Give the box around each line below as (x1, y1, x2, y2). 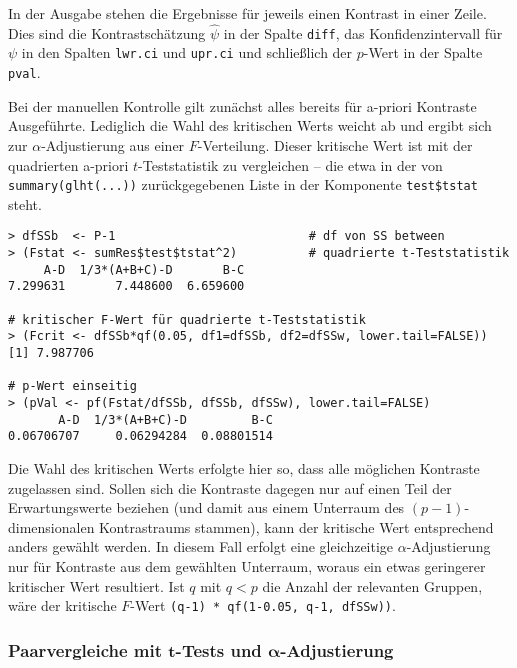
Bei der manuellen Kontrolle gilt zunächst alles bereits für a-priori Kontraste (8, 95, 477, 116)
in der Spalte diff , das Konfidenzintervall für (223, 22, 503, 43)
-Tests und (175, 637, 262, 662)
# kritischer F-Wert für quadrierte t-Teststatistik (8, 312, 366, 327)
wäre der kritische (8, 595, 117, 616)
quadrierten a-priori (8, 154, 129, 175)
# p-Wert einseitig (8, 379, 137, 394)
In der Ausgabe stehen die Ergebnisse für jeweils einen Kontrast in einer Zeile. (8, 3, 487, 23)
